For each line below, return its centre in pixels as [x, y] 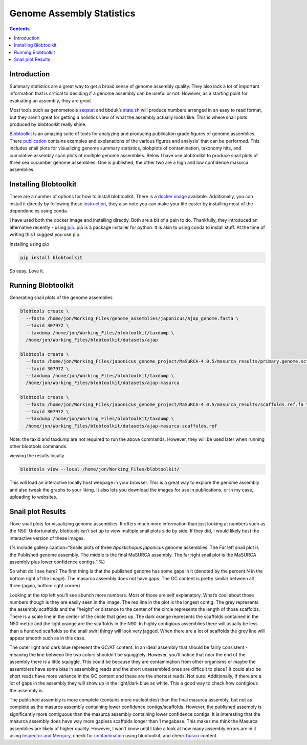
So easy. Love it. [27, 271]
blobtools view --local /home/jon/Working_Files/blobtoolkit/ [100, 469]
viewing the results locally [37, 456]
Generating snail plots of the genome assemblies [61, 297]
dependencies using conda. [39, 211]
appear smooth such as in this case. [48, 638]
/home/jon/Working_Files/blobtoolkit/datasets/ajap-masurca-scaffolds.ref [122, 426]
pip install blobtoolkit [51, 258]
